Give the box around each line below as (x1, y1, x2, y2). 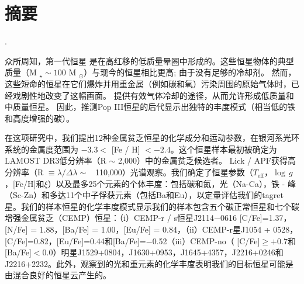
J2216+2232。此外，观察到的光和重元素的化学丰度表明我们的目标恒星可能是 (5, 257, 294, 269)
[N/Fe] (5, 223, 28, 235)
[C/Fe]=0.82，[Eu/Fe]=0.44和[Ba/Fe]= (5, 234, 146, 247)
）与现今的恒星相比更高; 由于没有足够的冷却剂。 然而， (84, 66, 296, 78)
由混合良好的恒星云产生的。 (5, 269, 111, 281)
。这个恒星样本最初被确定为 (170, 143, 277, 155)
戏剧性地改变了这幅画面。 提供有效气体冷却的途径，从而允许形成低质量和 (12, 89, 294, 101)
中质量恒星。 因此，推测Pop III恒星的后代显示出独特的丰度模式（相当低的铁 (5, 101, 296, 113)
